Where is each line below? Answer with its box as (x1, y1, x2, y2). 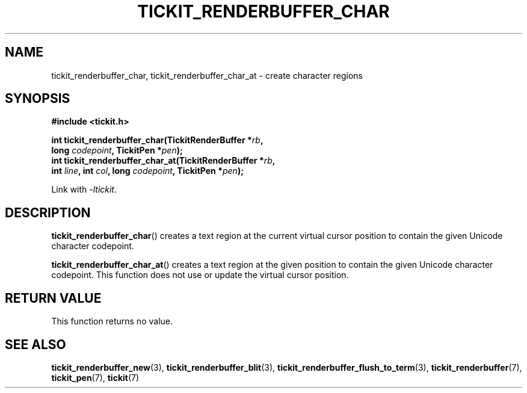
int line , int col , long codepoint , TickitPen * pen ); (51, 166, 244, 176)
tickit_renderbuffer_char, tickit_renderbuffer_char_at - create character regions (51, 70, 363, 81)
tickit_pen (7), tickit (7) (51, 372, 140, 383)
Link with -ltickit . (51, 184, 117, 195)
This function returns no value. (51, 316, 173, 327)
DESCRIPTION (5, 205, 91, 220)
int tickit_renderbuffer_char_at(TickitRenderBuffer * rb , (51, 155, 276, 166)
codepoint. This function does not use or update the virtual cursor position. (51, 270, 349, 280)
